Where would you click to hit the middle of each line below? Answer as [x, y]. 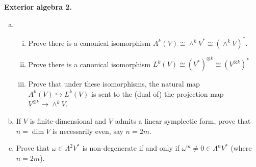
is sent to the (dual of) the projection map [158, 93]
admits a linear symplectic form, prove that [183, 120]
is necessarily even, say [88, 131]
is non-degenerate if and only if [131, 148]
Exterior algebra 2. [38, 7]
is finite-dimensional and [68, 120]
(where [241, 148]
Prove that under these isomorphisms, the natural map [114, 84]
